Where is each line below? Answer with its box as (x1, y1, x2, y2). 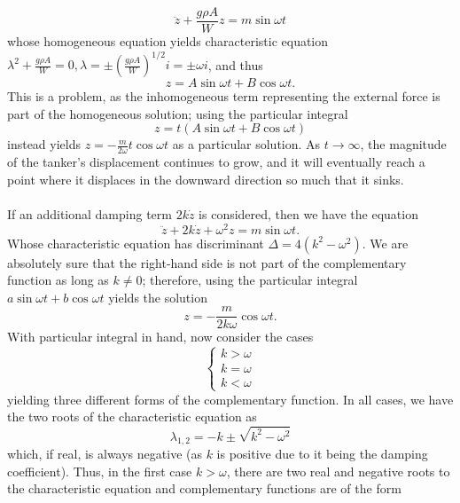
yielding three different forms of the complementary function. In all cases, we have (7, 389, 454, 408)
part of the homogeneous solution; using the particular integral (7, 104, 348, 122)
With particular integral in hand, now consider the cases (7, 327, 314, 346)
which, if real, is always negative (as (7, 444, 202, 463)
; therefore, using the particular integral (142, 271, 358, 289)
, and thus (207, 55, 263, 74)
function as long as (7, 271, 109, 289)
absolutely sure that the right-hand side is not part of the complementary (7, 253, 407, 271)
